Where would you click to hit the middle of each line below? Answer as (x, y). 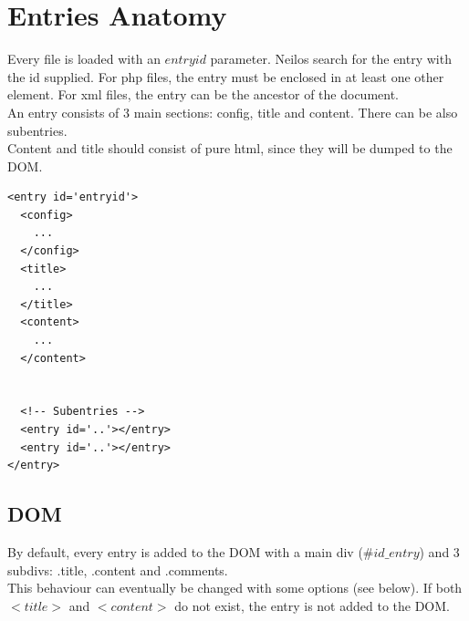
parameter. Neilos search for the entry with (331, 59)
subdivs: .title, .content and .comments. (118, 569)
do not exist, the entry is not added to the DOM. (312, 605)
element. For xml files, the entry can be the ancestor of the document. (203, 94)
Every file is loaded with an (84, 59)
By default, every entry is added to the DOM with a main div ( (185, 551)
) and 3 (439, 551)
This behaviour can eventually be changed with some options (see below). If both (235, 588)
